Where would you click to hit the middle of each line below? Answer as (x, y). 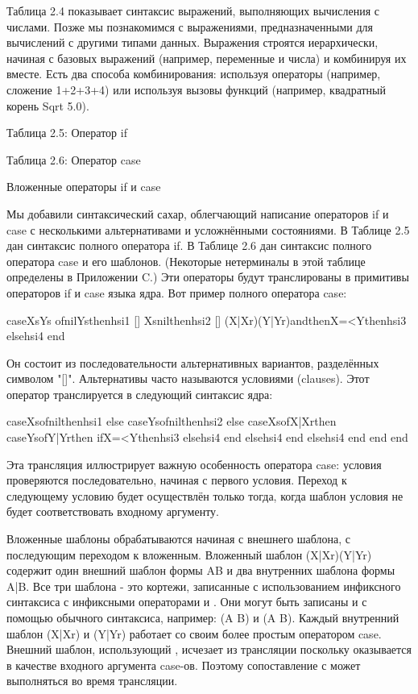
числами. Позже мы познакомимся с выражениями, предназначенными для (190, 26)
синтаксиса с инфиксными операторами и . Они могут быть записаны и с (187, 602)
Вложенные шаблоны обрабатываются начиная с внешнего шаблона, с (179, 539)
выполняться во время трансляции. (92, 681)
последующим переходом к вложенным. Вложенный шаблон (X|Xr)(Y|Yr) (189, 554)
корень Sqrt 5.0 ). (48, 105)
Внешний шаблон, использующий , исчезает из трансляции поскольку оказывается (209, 649)
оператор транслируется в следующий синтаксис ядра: (140, 394)
